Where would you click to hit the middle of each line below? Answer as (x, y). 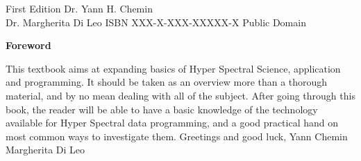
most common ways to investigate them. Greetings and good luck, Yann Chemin (177, 136)
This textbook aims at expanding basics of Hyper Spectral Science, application (173, 68)
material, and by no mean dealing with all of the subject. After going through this (180, 95)
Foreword (28, 45)
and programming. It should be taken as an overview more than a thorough (167, 82)
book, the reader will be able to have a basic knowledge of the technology (162, 109)
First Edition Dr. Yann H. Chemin (79, 8)
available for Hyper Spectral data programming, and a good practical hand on (172, 123)
